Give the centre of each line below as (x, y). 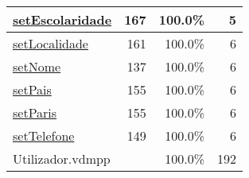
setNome (37, 66)
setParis (35, 112)
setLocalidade (51, 43)
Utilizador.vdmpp (62, 159)
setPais (32, 89)
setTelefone (44, 135)
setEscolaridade (62, 19)
